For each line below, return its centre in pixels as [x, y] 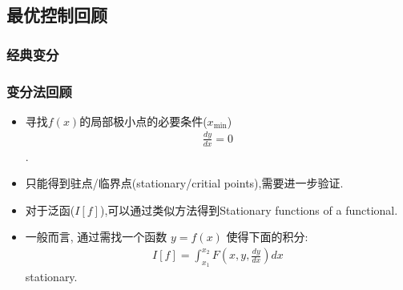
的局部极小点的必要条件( [143, 121]
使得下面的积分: [267, 237]
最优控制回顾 [57, 15]
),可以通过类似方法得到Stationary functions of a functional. [249, 209]
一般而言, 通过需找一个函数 [96, 237]
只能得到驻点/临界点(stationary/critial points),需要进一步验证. [184, 183]
